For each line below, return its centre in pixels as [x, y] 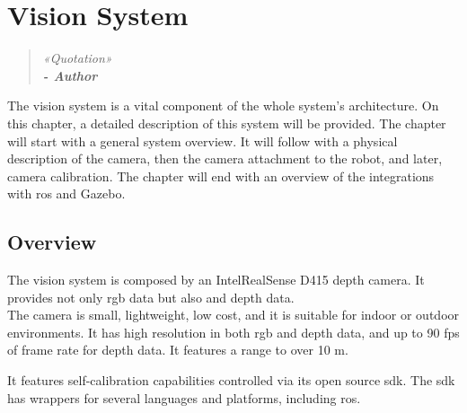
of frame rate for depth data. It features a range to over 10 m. [178, 350]
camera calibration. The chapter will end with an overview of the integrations [221, 176]
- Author [70, 75]
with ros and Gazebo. [66, 193]
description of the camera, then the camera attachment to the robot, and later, [225, 158]
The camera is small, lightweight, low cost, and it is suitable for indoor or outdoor [233, 315]
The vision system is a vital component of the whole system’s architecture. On [223, 105]
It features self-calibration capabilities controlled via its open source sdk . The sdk [231, 380]
